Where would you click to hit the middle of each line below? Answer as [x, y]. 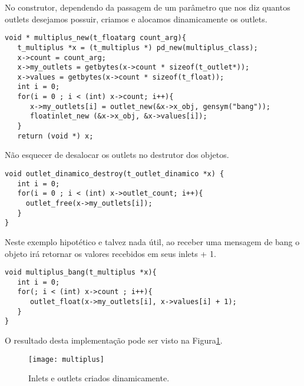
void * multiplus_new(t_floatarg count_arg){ [95, 38]
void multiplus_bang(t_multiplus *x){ [81, 273]
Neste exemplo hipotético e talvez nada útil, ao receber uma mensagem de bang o [152, 241]
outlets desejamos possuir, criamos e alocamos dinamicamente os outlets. [136, 19]
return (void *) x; [55, 136]
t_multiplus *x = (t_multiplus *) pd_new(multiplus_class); [138, 47]
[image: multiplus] [66, 359]
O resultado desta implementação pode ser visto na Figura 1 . [114, 340]
